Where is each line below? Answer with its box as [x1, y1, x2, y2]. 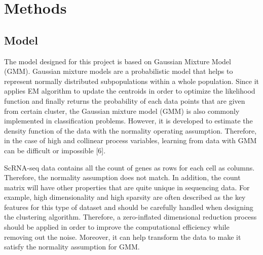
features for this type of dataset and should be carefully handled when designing [4, 201, 253, 212]
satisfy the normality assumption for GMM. [4, 241, 140, 252]
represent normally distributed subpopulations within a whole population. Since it [4, 75, 259, 86]
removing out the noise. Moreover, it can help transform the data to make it [4, 231, 241, 242]
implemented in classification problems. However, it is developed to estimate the [4, 115, 253, 126]
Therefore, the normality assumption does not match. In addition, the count [4, 172, 241, 183]
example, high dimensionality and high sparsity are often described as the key [4, 192, 246, 202]
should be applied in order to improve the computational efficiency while [4, 222, 230, 232]
